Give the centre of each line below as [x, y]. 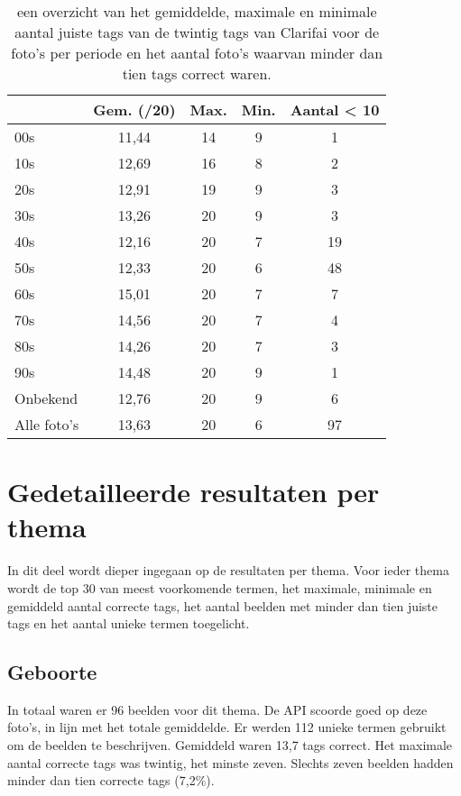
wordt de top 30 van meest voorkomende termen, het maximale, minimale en [220, 587]
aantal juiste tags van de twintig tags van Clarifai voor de [197, 32]
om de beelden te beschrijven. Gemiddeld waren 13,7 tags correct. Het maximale [230, 745]
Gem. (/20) [134, 110]
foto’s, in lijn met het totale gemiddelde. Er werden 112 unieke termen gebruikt [227, 727]
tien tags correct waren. [197, 73]
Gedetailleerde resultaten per [194, 492]
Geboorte [52, 672]
